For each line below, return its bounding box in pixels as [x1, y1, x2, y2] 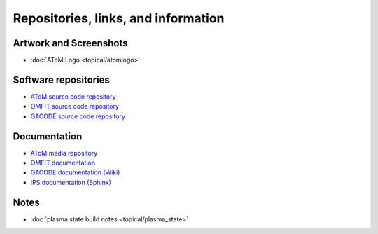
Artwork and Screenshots [13, 37, 128, 49]
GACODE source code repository [30, 112, 126, 121]
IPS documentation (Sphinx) [30, 178, 111, 186]
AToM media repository [30, 149, 98, 157]
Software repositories [13, 74, 110, 85]
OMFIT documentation [30, 158, 96, 167]
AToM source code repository [30, 92, 116, 101]
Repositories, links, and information [13, 11, 225, 26]
